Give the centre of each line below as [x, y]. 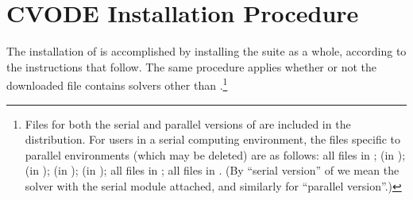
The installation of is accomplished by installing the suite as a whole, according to [206, 51]
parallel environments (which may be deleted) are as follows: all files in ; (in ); [215, 154]
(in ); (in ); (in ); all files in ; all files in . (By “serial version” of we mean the [212, 170]
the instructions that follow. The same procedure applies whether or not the [192, 66]
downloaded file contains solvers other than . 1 [117, 84]
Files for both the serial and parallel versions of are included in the [188, 123]
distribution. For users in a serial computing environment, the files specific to [213, 139]
